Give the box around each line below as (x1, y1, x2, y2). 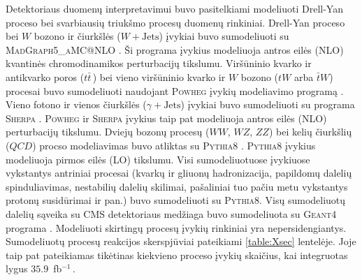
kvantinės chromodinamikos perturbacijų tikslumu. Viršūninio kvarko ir (6, 56, 312, 71)
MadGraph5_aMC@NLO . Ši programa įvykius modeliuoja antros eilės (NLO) (6, 42, 344, 57)
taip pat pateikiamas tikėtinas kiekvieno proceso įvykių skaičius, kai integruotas (6, 247, 348, 262)
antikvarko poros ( (6, 69, 85, 84)
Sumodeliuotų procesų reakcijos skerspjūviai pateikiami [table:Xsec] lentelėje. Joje (6, 234, 356, 249)
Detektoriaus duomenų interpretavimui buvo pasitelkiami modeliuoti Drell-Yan (6, 1, 343, 15)
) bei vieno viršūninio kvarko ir (92, 69, 226, 84)
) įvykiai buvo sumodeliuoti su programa (180, 97, 355, 112)
